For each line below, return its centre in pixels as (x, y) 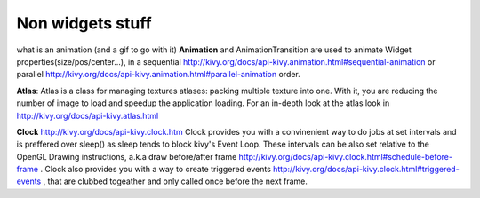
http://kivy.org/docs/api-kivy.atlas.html (88, 115)
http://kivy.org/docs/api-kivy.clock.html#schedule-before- (346, 156)
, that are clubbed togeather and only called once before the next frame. (176, 181)
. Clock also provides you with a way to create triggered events (156, 170)
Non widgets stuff (84, 23)
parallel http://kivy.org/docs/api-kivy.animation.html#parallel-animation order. (159, 75)
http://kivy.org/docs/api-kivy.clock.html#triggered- (366, 170)
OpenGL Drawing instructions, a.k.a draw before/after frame (127, 156)
